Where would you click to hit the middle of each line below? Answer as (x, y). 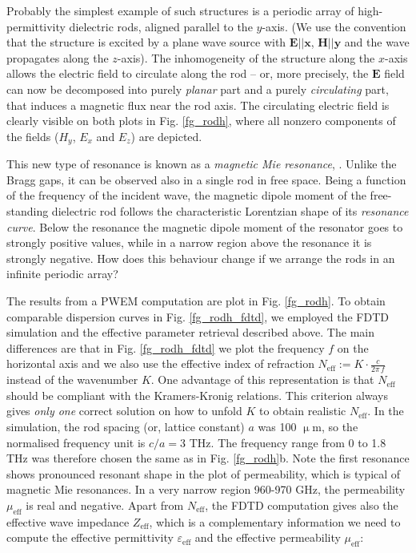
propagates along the (58, 57)
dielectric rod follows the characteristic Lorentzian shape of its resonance (230, 210)
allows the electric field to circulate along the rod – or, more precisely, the (188, 73)
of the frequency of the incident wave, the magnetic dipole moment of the (186, 195)
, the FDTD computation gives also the (302, 505)
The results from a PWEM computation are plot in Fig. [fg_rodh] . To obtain (196, 300)
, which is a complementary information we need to (275, 521)
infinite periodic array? (62, 274)
